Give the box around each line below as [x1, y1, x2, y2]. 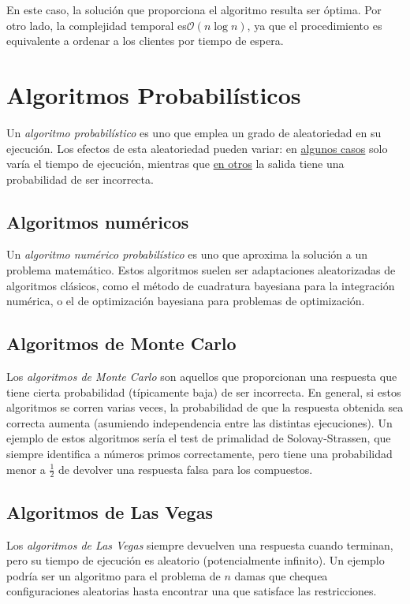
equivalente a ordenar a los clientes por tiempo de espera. [6, 32, 284, 49]
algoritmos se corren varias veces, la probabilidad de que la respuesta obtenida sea [6, 399, 404, 416]
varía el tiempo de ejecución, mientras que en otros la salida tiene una [6, 155, 345, 172]
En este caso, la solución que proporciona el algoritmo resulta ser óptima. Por [6, 2, 382, 17]
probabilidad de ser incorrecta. [6, 170, 154, 187]
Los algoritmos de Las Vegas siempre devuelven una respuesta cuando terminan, [6, 536, 393, 553]
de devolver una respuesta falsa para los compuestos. [58, 460, 313, 477]
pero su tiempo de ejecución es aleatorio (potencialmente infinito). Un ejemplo [6, 552, 385, 569]
